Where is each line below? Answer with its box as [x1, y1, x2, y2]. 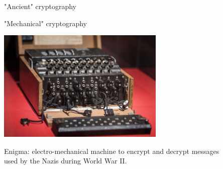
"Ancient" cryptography [4, 1, 76, 11]
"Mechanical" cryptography [4, 18, 87, 28]
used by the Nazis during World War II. [4, 155, 127, 166]
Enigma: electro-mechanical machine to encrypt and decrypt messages [4, 145, 219, 156]
